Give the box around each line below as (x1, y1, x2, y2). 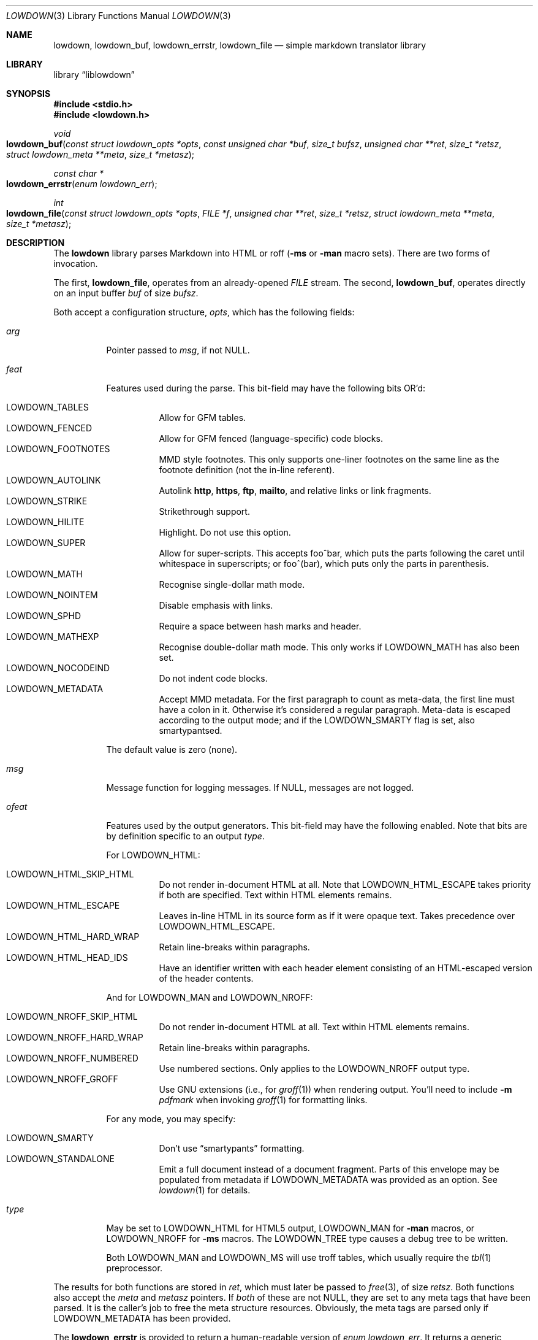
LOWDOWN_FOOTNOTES (6, 444, 110, 454)
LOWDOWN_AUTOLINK (6, 475, 101, 485)
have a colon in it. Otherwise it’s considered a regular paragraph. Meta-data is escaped (159, 704, 510, 715)
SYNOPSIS (6, 88, 51, 99)
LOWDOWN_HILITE (6, 517, 85, 527)
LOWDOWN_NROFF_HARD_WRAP (6, 1032, 143, 1042)
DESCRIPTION (6, 237, 65, 248)
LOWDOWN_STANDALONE (6, 1153, 115, 1164)
